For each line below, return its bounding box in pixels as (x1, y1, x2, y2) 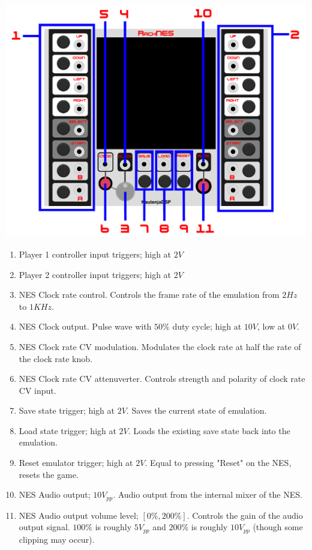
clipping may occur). (19, 533, 95, 545)
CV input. (19, 384, 56, 396)
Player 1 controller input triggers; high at (19, 247, 172, 260)
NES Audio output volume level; (19, 509, 139, 521)
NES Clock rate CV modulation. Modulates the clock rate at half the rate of (19, 340, 301, 352)
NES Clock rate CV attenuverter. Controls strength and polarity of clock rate (19, 372, 305, 385)
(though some (253, 521, 303, 533)
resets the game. (19, 468, 79, 480)
